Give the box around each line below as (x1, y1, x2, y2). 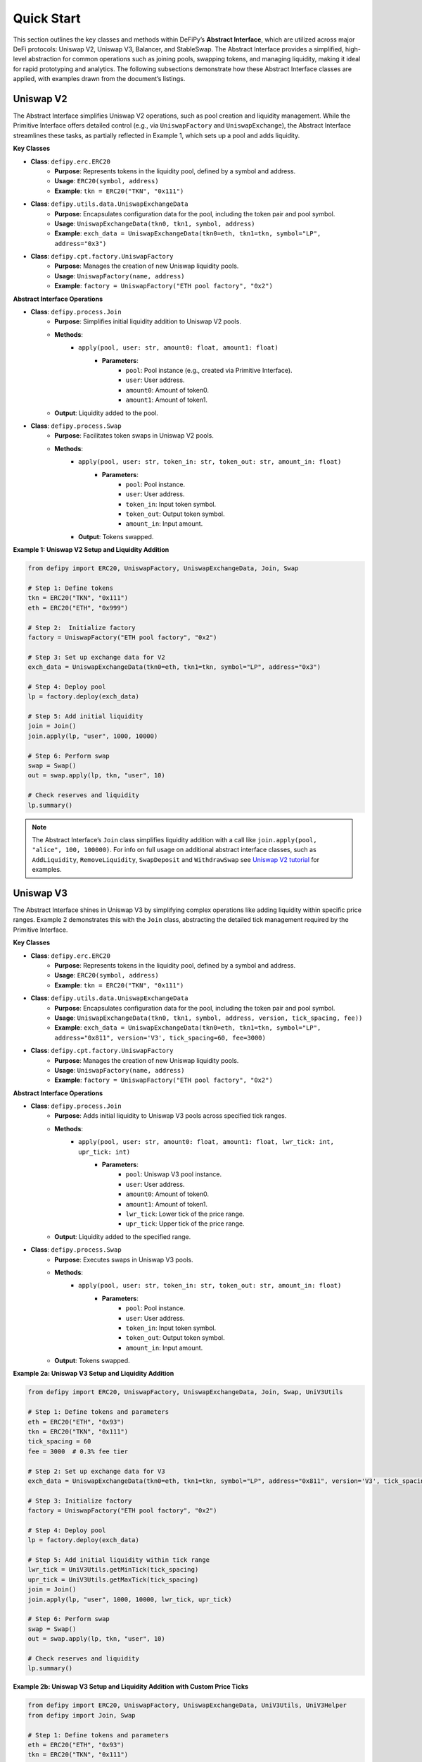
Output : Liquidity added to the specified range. (54, 1232, 191, 1240)
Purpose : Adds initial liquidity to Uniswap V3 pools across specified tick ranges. (54, 1111, 287, 1120)
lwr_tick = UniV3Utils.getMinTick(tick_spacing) (27, 1565, 199, 1574)
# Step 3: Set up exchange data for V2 (27, 653, 165, 661)
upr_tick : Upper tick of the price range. (125, 1219, 245, 1228)
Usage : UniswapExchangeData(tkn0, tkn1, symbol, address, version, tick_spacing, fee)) (54, 1014, 363, 1022)
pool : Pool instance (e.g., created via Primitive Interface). (125, 366, 293, 374)
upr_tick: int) (78, 1147, 131, 1156)
